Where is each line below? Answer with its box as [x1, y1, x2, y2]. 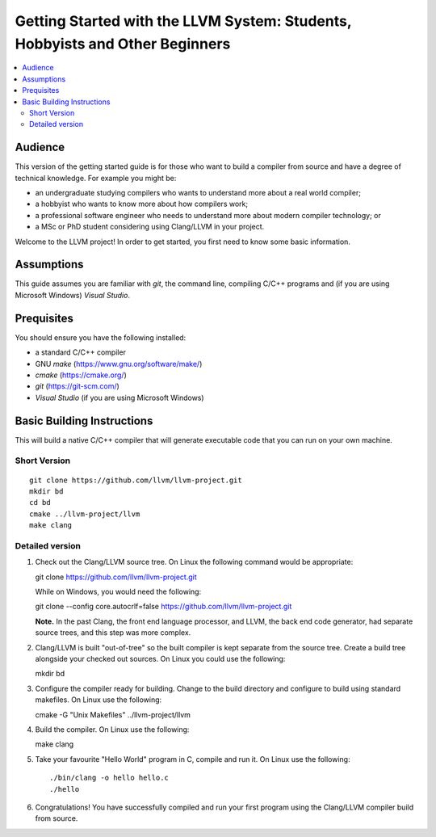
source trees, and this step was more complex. [35, 628, 191, 637]
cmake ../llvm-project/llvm [29, 509, 140, 519]
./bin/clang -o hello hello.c [49, 773, 170, 783]
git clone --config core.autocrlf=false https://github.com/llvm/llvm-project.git [35, 602, 292, 612]
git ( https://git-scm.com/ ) [35, 381, 120, 391]
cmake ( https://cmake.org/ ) [35, 370, 127, 380]
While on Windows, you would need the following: [35, 587, 202, 597]
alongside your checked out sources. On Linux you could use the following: [35, 654, 286, 663]
